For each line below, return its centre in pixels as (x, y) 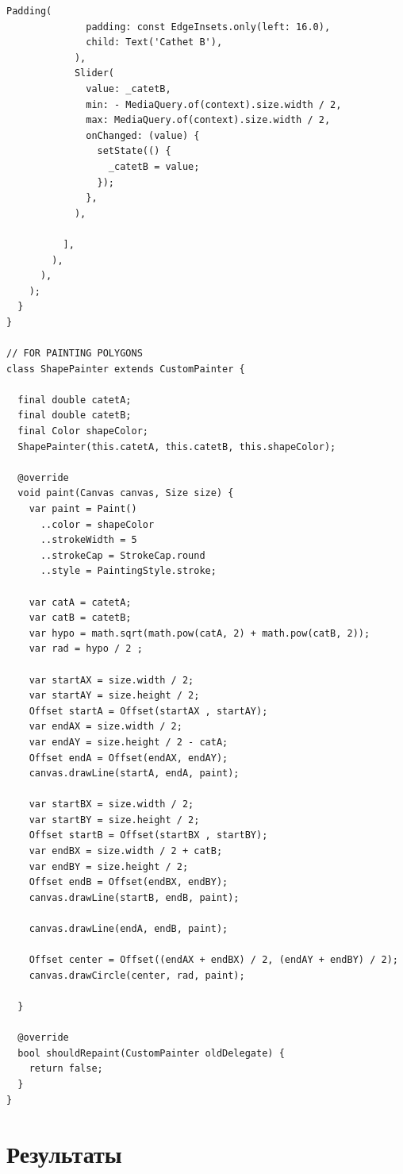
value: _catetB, (129, 89)
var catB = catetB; (80, 618)
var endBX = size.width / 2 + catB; (126, 851)
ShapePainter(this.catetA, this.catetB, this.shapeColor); (177, 447)
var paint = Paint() (83, 509)
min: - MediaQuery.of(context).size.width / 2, (214, 104)
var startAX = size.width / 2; (111, 680)
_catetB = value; (154, 166)
